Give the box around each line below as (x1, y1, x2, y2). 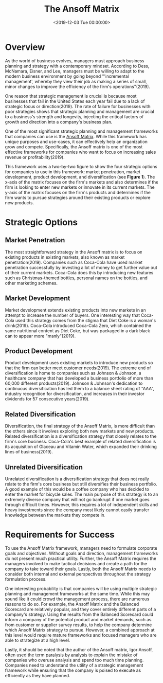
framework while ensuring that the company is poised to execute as (5, 667, 141, 673)
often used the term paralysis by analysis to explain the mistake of (5, 652, 138, 658)
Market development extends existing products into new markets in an (5, 307, 146, 313)
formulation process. (5, 576, 47, 582)
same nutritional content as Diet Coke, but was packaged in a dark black (5, 327, 150, 334)
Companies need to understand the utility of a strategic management (5, 662, 144, 668)
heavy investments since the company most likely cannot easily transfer (5, 507, 150, 513)
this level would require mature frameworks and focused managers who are (5, 632, 157, 638)
